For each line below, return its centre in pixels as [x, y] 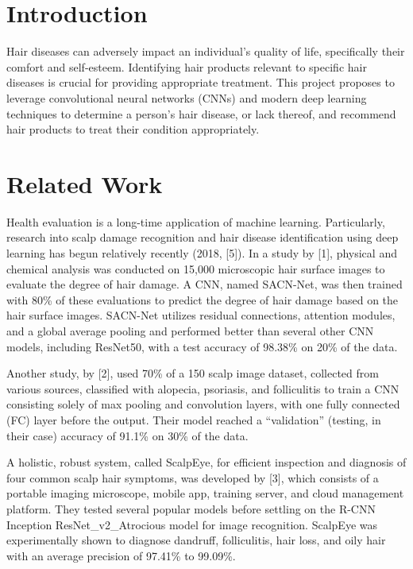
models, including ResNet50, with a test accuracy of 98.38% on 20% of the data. [202, 346]
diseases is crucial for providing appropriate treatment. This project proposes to [201, 82]
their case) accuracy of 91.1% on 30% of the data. [127, 435]
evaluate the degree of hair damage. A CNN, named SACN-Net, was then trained [205, 284]
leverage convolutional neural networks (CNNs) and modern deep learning [187, 97]
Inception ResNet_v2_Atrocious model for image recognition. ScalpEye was [192, 524]
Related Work [85, 183]
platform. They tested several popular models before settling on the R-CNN [191, 508]
